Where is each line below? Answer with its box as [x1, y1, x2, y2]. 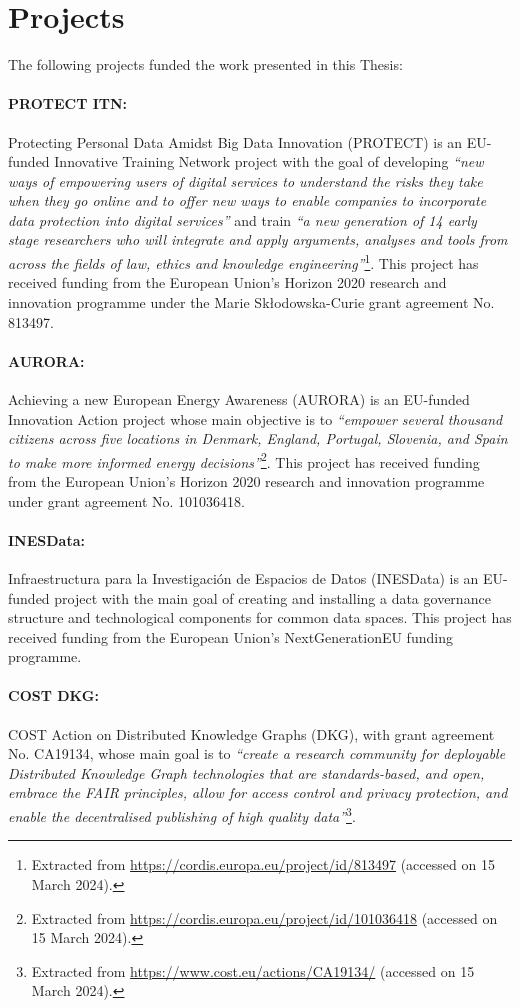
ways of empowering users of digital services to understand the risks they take [8, 170, 483, 191]
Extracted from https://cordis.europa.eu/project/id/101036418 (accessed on [31, 907, 498, 928]
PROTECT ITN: [8, 93, 128, 114]
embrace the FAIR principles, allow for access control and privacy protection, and [8, 782, 508, 803]
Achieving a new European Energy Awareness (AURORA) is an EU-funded [8, 388, 470, 409]
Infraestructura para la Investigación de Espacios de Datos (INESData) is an [8, 567, 479, 588]
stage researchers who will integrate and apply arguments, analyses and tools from [8, 229, 508, 250]
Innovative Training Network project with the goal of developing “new [54, 151, 484, 172]
